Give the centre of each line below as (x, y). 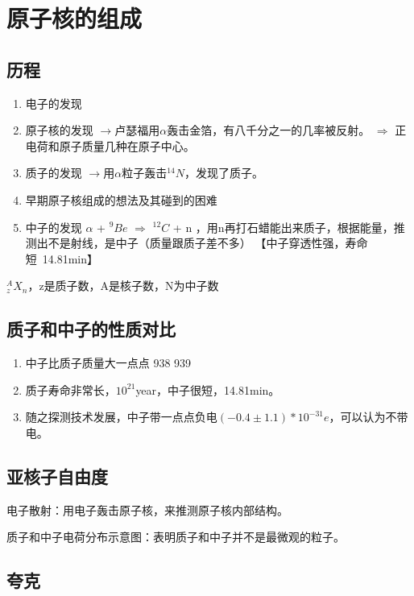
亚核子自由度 (57, 476)
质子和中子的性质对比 (91, 329)
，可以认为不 (363, 417)
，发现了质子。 (224, 173)
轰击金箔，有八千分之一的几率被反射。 (269, 130)
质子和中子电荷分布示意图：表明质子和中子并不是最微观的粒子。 (176, 537)
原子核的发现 (59, 130)
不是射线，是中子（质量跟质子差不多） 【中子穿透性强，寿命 (208, 243)
